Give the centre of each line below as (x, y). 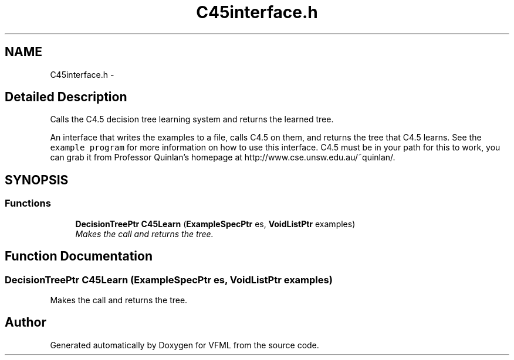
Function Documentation (79, 256)
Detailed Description (66, 97)
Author (26, 323)
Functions (28, 203)
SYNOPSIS (37, 180)
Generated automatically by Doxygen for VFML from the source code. (185, 345)
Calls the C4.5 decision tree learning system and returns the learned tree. (192, 119)
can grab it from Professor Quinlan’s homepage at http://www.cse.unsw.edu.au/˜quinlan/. (223, 157)
